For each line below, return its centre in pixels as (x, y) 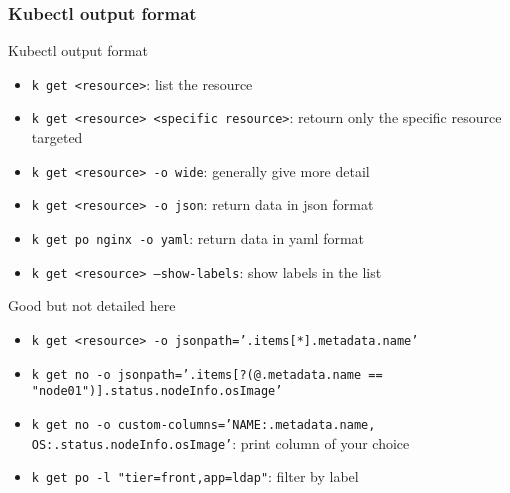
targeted (57, 137)
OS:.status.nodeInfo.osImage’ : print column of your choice (220, 442)
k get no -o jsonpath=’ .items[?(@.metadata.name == (207, 374)
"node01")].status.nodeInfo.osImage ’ (157, 391)
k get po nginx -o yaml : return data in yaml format (198, 238)
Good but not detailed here (92, 305)
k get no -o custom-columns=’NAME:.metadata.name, (203, 424)
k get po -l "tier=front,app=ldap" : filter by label (195, 476)
